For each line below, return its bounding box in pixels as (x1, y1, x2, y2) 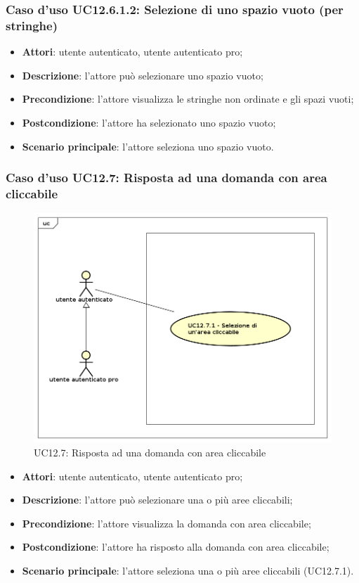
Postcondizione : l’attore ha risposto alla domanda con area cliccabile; (22, 539, 329, 554)
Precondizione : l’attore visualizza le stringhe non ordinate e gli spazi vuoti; (22, 91, 354, 106)
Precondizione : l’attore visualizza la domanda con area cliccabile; (22, 515, 311, 530)
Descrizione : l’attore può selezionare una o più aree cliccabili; (22, 492, 293, 507)
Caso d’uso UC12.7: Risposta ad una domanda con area (6, 169, 327, 186)
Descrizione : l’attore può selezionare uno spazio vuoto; (22, 68, 263, 82)
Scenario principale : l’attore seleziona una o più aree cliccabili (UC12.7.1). (22, 563, 354, 577)
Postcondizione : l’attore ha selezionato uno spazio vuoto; (22, 115, 276, 129)
